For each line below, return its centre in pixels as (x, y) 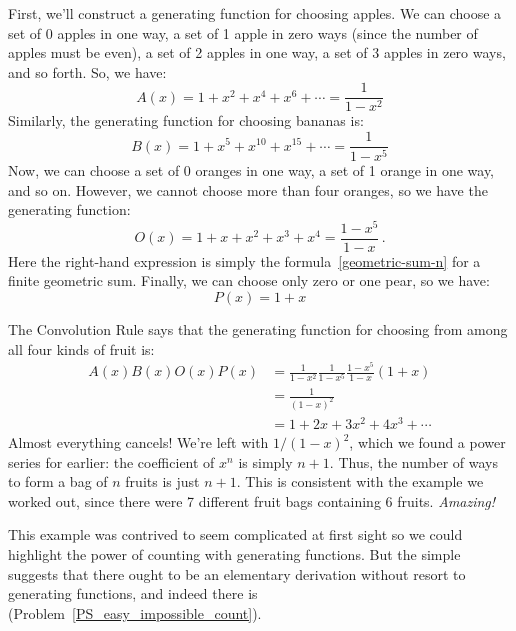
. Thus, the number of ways (414, 461)
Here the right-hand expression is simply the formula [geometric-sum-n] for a (244, 260)
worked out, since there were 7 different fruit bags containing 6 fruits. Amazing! (252, 500)
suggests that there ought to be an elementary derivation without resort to (237, 573)
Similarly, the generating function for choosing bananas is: (186, 120)
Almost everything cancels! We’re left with (138, 442)
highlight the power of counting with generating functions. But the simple (234, 554)
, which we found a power (427, 442)
